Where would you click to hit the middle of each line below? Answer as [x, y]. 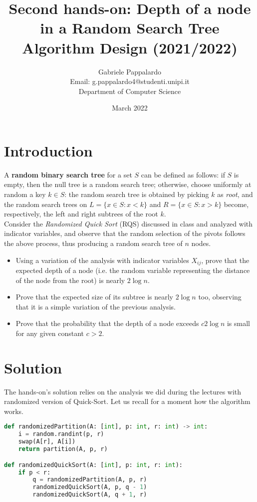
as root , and [235, 194]
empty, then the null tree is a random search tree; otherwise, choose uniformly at [128, 184]
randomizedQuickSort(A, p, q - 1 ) [90, 487]
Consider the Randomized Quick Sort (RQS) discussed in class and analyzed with [128, 223]
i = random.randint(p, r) [61, 434]
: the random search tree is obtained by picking [137, 194]
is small [238, 323]
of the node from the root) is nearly [70, 280]
